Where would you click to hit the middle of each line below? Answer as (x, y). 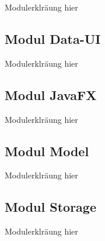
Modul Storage (50, 207)
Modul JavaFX (51, 94)
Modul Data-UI (53, 38)
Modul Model (47, 151)
